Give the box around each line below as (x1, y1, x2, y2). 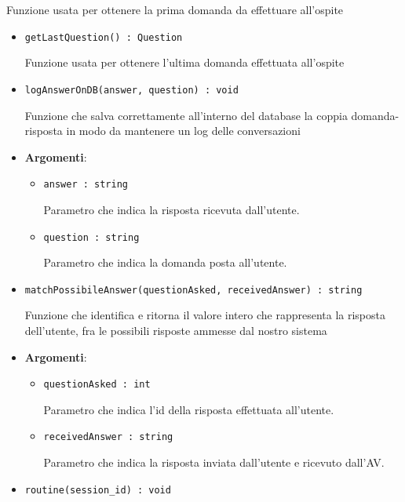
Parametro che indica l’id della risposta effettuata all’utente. (43, 401, 334, 417)
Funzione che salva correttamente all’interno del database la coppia (24, 107, 348, 123)
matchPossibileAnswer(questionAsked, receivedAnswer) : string (24, 284, 363, 296)
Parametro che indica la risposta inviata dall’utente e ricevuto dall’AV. (43, 454, 385, 471)
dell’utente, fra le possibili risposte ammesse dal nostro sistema (24, 322, 327, 339)
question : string (43, 231, 140, 243)
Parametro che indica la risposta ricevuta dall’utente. (43, 201, 300, 217)
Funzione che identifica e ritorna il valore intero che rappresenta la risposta (24, 307, 385, 323)
